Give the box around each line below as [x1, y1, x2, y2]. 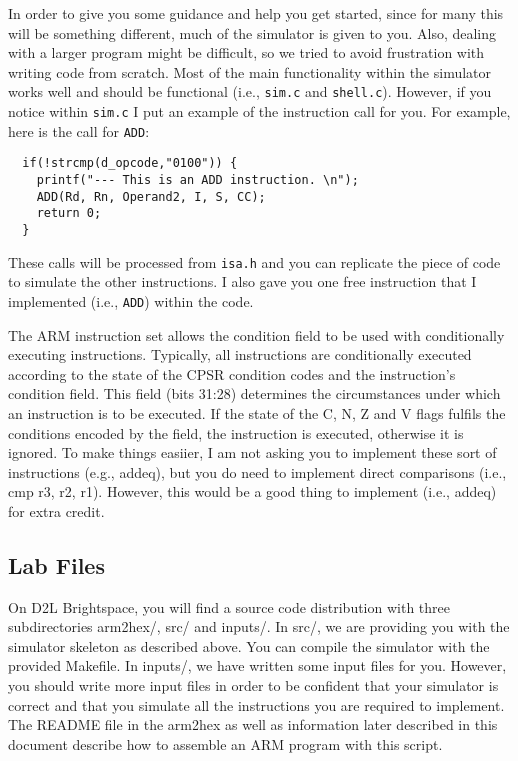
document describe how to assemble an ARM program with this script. [8, 733, 443, 754]
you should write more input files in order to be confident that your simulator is [8, 675, 499, 696]
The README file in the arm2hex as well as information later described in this [8, 714, 498, 735]
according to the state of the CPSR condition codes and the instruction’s [8, 363, 456, 384]
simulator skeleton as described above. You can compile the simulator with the [8, 635, 490, 656]
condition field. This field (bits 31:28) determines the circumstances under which [8, 383, 501, 404]
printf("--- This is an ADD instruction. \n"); [36, 173, 359, 187]
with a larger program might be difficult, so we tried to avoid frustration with [8, 42, 485, 63]
